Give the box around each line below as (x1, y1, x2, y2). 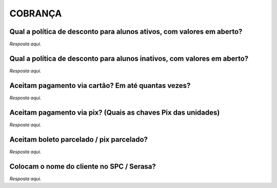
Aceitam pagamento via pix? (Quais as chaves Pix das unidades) (9, 108, 220, 117)
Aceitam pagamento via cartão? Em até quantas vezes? (9, 81, 191, 90)
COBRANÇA (9, 8, 62, 19)
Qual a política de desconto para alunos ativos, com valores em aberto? (9, 27, 243, 36)
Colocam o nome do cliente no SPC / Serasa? (9, 162, 156, 171)
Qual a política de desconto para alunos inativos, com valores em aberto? (9, 54, 249, 63)
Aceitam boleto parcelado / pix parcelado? (9, 135, 148, 144)
